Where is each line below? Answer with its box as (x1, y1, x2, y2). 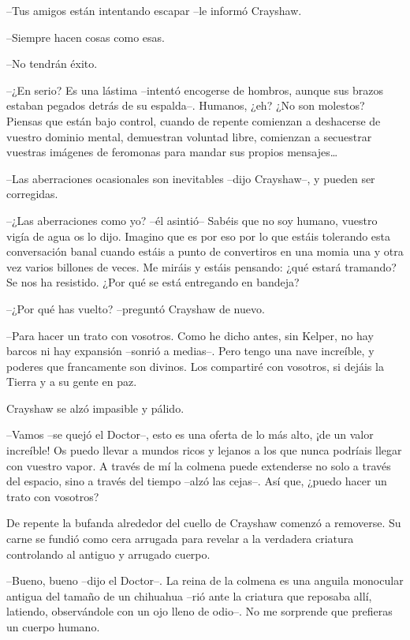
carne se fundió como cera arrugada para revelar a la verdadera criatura (6, 530, 354, 547)
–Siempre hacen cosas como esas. (6, 28, 165, 45)
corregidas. (6, 185, 58, 202)
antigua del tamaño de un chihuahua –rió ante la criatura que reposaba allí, (6, 587, 372, 604)
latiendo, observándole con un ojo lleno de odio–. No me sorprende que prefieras (6, 603, 393, 619)
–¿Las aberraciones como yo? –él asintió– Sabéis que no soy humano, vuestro (6, 211, 378, 228)
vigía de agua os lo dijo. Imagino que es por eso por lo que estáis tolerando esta (6, 227, 391, 244)
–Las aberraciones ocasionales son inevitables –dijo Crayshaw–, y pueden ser (6, 170, 375, 186)
